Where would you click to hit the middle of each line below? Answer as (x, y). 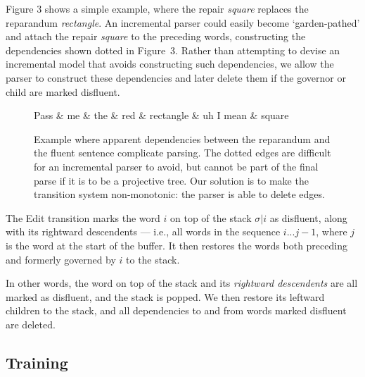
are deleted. (31, 324)
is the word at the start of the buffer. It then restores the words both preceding (177, 245)
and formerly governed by (61, 259)
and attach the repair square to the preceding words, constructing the (156, 36)
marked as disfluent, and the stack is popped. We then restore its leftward (165, 296)
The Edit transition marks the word (83, 217)
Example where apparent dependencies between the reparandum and (182, 138)
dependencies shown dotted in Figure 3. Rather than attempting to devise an (173, 50)
